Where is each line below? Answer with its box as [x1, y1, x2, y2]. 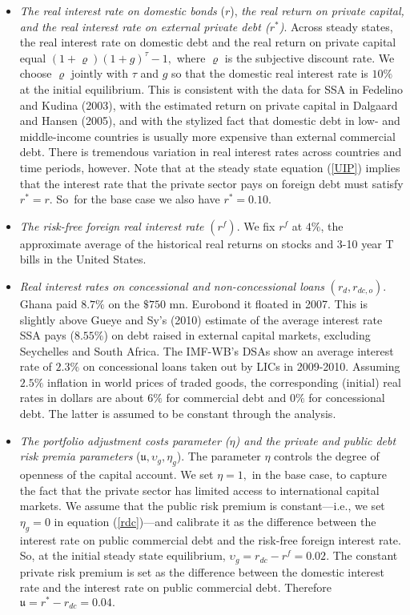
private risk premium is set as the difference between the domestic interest [19, 563, 384, 580]
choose [19, 65, 52, 82]
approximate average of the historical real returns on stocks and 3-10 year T [19, 235, 394, 251]
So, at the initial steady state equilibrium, [19, 547, 226, 564]
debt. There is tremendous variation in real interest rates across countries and [19, 143, 402, 160]
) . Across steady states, [279, 18, 393, 34]
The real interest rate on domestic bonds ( [19, 2, 225, 18]
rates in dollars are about [19, 389, 144, 406]
